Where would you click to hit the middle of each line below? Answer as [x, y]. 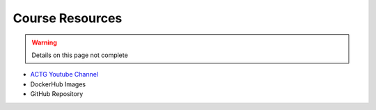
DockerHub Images [58, 84]
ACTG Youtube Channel [64, 74]
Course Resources [68, 18]
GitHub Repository [57, 94]
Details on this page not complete [80, 55]
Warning [44, 42]
